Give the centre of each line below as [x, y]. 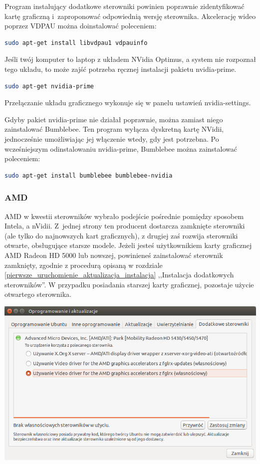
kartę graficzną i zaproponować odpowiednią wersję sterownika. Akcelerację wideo [130, 16]
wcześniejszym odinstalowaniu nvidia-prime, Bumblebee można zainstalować [121, 148]
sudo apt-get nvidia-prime [49, 86]
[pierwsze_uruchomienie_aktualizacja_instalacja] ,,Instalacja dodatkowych [119, 275]
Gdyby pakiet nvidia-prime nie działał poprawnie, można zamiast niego [114, 119]
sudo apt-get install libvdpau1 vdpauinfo [76, 43]
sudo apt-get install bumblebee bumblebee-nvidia [89, 175]
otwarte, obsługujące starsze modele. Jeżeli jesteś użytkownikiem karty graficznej [128, 245]
